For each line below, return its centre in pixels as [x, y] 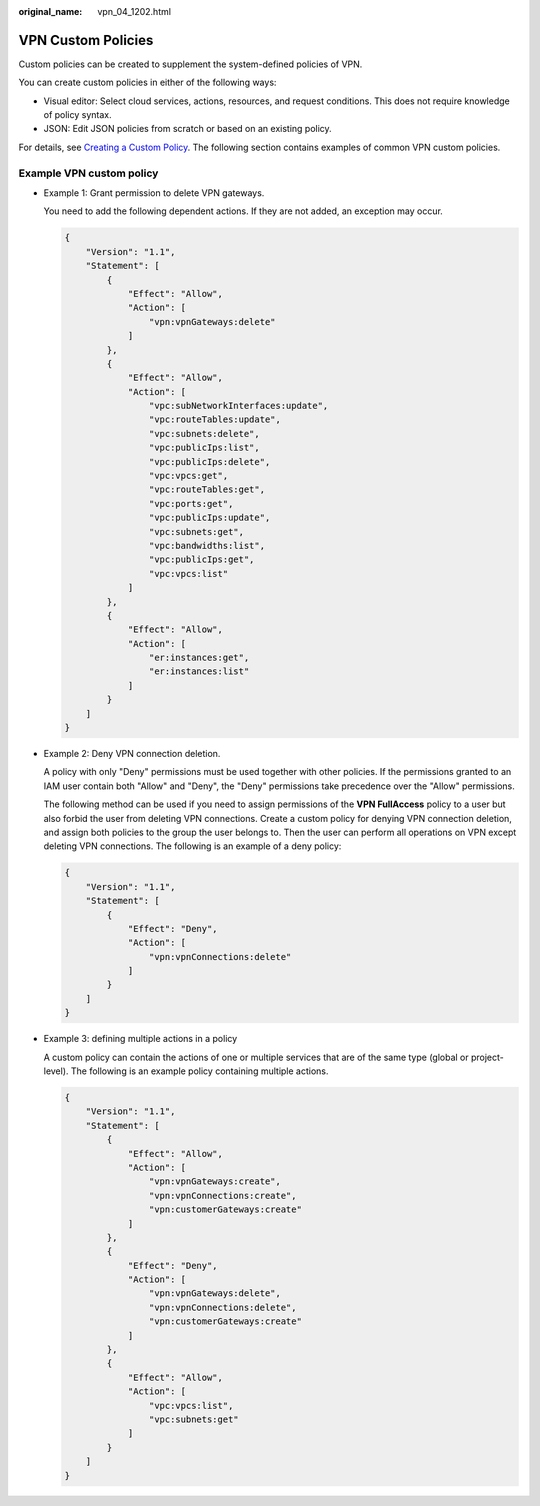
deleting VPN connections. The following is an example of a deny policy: [192, 846]
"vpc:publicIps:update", [209, 518]
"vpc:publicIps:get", [201, 559]
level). [56, 1071]
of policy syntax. [77, 115]
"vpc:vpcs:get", [188, 476]
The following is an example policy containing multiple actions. [199, 1071]
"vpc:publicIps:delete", [209, 461]
